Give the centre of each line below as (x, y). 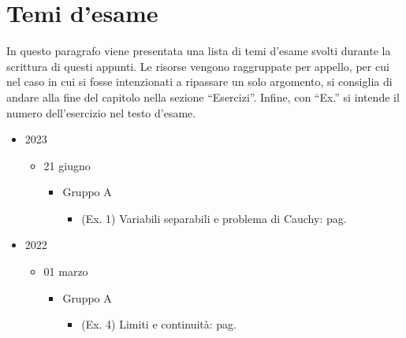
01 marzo (66, 271)
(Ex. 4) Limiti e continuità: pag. (159, 324)
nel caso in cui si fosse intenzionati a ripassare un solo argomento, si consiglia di (199, 82)
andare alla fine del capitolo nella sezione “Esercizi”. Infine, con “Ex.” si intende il (203, 97)
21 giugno (67, 165)
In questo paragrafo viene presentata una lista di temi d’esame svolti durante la (199, 51)
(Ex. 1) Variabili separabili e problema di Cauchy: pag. (214, 218)
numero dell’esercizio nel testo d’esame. (101, 112)
